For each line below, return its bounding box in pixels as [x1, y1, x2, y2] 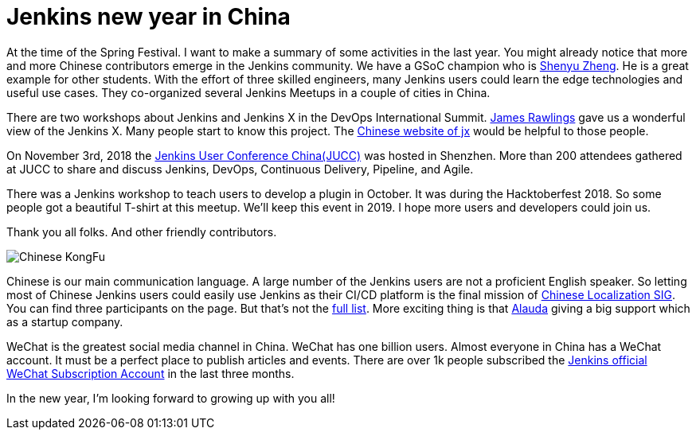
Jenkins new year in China [6, 3, 291, 30]
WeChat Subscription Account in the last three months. [6, 366, 295, 380]
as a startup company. [6, 314, 123, 329]
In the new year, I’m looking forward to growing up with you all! [6, 391, 335, 405]
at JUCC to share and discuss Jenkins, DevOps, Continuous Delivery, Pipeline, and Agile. [6, 162, 474, 176]
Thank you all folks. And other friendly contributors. [6, 224, 277, 239]
